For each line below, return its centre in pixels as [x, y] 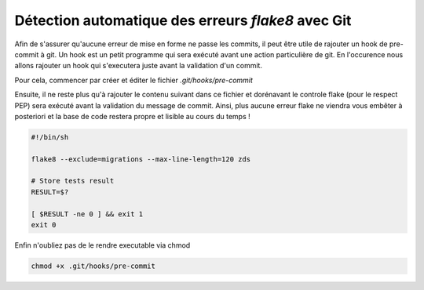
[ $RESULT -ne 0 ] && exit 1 [87, 214]
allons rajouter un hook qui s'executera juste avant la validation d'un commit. [139, 66]
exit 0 [44, 225]
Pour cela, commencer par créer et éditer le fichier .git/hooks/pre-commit [133, 80]
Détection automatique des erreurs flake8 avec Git [183, 20]
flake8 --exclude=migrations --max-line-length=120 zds [141, 159]
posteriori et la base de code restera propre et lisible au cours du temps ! [132, 116]
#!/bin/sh [50, 137]
